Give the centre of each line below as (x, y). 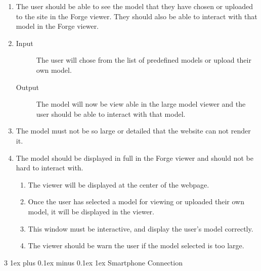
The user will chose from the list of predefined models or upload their (144, 60)
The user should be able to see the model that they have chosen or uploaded (134, 6)
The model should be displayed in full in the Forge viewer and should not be (135, 157)
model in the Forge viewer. (57, 26)
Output (27, 87)
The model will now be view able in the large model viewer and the (141, 104)
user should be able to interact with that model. (111, 114)
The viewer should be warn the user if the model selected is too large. (136, 245)
